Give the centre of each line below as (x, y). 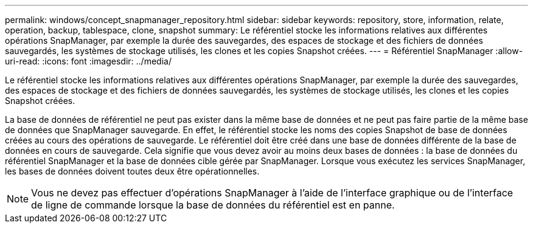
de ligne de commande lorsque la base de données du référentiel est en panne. (213, 205)
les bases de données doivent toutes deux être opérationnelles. (132, 171)
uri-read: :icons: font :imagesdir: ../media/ (88, 61)
